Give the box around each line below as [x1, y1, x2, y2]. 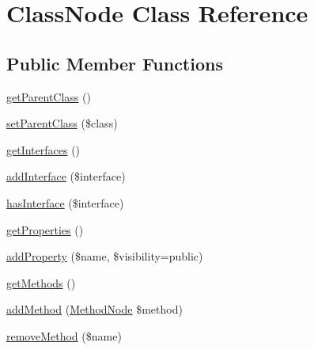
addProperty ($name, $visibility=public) [6, 248, 203, 264]
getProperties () [6, 221, 84, 238]
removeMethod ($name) [6, 327, 122, 344]
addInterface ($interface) [6, 168, 126, 185]
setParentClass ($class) [6, 115, 118, 131]
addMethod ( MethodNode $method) [6, 301, 183, 318]
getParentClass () [6, 88, 91, 105]
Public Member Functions [6, 51, 223, 75]
